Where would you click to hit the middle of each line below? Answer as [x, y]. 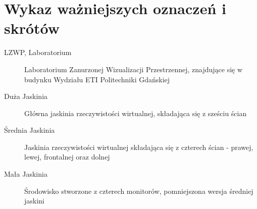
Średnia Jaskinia [30, 130]
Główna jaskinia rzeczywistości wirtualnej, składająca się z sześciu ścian [136, 113]
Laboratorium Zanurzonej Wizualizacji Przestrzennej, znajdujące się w [134, 69]
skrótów [32, 28]
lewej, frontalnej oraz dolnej [67, 157]
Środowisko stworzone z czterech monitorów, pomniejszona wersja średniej [139, 191]
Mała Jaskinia [26, 174]
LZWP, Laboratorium [38, 52]
